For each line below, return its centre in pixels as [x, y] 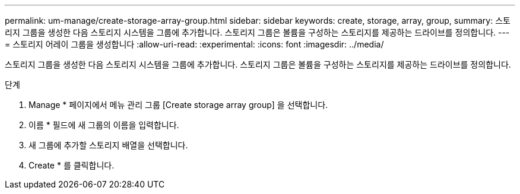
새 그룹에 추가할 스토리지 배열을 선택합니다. [108, 145]
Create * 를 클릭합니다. [72, 165]
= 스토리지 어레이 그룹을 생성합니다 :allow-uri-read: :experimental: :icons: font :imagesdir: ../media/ [194, 44]
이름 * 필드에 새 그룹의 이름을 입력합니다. [104, 125]
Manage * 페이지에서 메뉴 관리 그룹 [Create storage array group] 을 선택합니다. [178, 105]
